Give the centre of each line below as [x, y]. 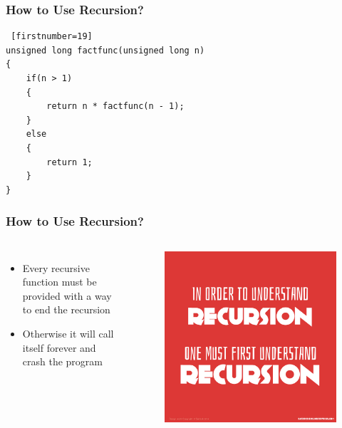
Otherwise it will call [68, 333]
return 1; [69, 162]
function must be [59, 282]
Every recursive [56, 267]
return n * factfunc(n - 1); [115, 106]
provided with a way [67, 295]
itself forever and [59, 347]
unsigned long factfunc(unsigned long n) [105, 50]
